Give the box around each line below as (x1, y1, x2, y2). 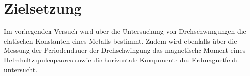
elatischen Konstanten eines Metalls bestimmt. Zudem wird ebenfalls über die (4, 35, 237, 46)
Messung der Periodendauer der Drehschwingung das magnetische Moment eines (4, 45, 246, 55)
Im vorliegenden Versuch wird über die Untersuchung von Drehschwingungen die (4, 26, 246, 36)
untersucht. (4, 64, 38, 74)
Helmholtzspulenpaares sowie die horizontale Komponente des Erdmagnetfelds (4, 54, 239, 64)
